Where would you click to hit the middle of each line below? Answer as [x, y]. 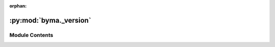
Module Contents [31, 35]
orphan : [18, 6]
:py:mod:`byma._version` [50, 20]
